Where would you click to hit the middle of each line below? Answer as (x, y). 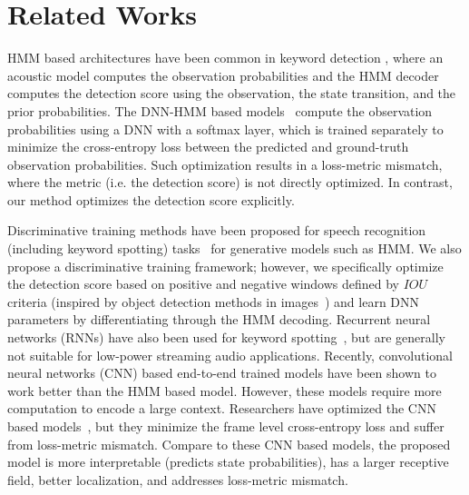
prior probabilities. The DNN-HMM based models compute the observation (220, 110)
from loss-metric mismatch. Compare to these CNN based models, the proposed (229, 444)
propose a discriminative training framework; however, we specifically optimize (225, 266)
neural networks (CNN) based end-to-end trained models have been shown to (222, 373)
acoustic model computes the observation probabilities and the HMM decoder (223, 75)
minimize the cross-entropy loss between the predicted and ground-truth (208, 147)
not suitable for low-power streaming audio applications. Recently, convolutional (230, 355)
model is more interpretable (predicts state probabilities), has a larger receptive (228, 462)
